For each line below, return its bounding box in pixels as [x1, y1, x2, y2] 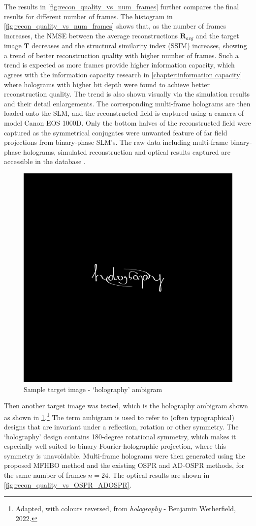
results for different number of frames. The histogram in [4, 11, 173, 21]
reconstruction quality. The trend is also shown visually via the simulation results [4, 89, 250, 99]
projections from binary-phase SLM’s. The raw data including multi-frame [4, 137, 228, 147]
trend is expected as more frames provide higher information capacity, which [4, 60, 235, 70]
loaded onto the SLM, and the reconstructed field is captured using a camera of [4, 108, 244, 118]
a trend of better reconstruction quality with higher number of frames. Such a [4, 50, 239, 60]
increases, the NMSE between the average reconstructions [4, 30, 178, 40]
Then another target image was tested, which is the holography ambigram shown [4, 400, 248, 411]
